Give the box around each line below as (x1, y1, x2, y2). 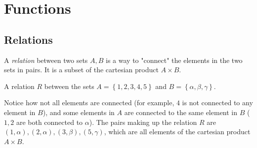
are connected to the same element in (124, 107, 238, 117)
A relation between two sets (4, 55, 88, 65)
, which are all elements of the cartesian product (104, 126, 251, 137)
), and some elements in (43, 107, 115, 117)
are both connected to (16, 117, 83, 127)
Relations (4, 31, 53, 47)
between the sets (44, 81, 94, 91)
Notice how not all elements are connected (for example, (4, 97, 174, 108)
